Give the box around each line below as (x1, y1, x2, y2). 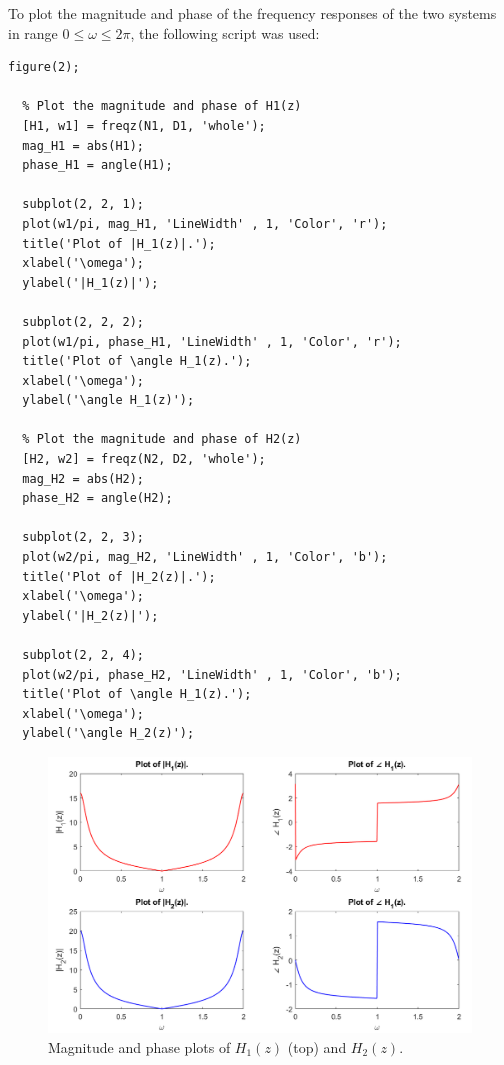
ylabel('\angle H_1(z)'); (22, 393, 195, 408)
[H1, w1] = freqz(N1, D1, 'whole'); (22, 118, 266, 133)
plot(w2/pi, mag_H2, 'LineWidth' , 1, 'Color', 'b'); (22, 550, 388, 565)
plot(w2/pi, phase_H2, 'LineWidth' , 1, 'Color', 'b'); (22, 667, 402, 682)
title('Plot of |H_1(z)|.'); (22, 236, 216, 251)
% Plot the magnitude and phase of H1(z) (22, 99, 302, 114)
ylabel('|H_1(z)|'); (22, 275, 159, 290)
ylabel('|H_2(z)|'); (22, 608, 159, 623)
